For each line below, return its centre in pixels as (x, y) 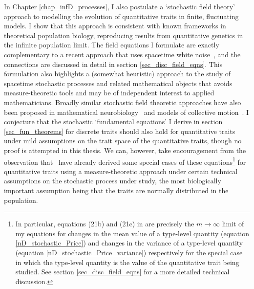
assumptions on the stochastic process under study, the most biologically (113, 181)
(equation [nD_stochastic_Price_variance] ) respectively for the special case (129, 252)
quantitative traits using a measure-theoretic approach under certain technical (121, 171)
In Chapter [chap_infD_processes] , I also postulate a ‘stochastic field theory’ (119, 6)
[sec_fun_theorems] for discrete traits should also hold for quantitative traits (120, 131)
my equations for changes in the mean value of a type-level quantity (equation (132, 233)
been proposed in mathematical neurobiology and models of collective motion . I (127, 112)
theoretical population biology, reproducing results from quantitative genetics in (124, 35)
